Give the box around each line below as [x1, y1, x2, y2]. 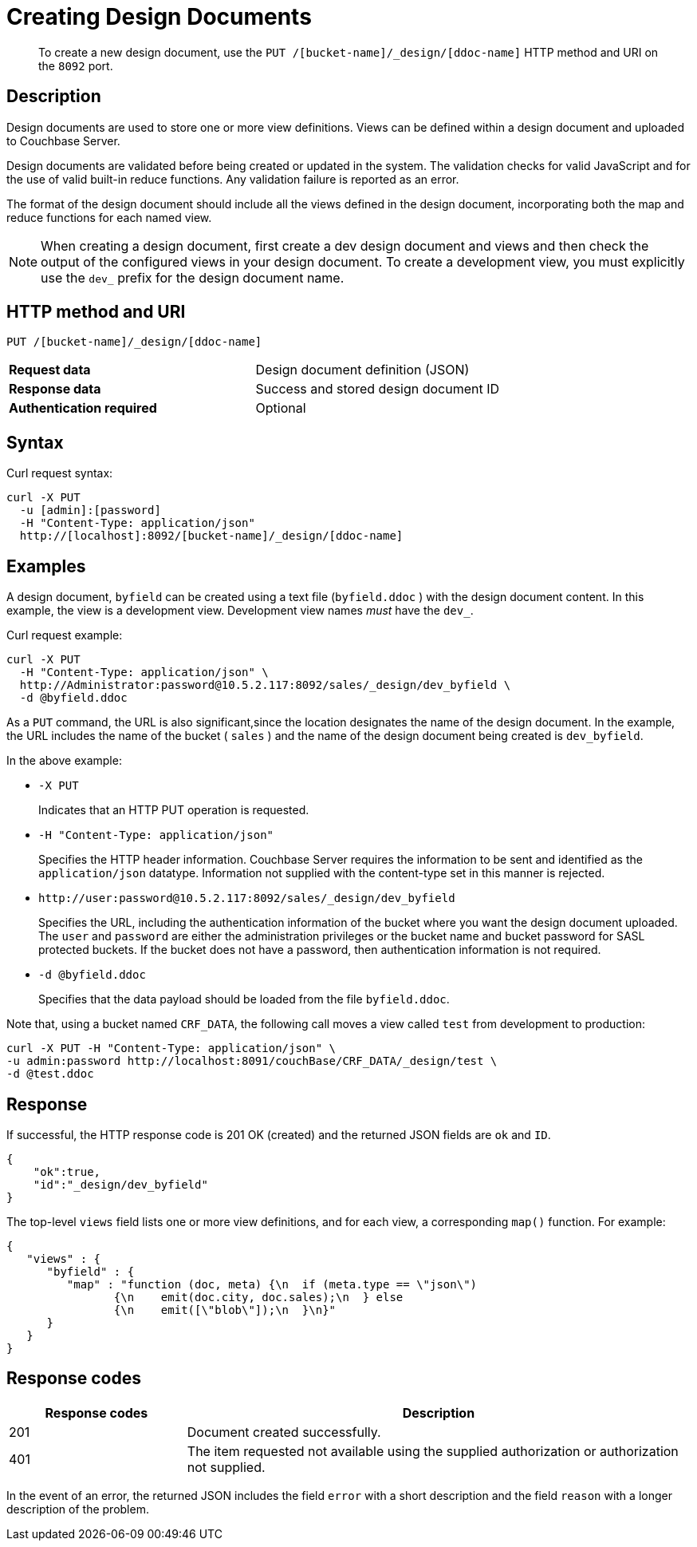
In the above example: [6, 754, 122, 768]
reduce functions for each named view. [6, 210, 212, 224]
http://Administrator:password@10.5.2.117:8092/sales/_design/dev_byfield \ [19, 679, 511, 692]
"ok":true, [33, 1165, 101, 1178]
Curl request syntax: [6, 466, 113, 481]
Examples [6, 556, 86, 576]
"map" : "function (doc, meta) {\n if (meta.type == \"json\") [66, 1277, 478, 1291]
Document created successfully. [187, 1423, 381, 1440]
